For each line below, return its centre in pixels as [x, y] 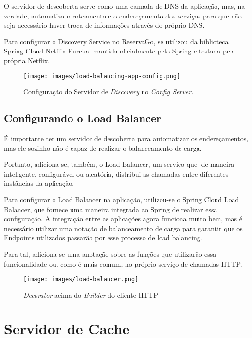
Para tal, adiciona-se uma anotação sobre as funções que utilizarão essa [110, 254]
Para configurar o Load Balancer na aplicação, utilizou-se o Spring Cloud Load [122, 199]
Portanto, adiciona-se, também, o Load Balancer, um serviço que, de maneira [119, 164]
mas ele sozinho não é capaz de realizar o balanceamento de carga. [103, 148]
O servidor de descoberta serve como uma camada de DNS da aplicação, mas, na [125, 6]
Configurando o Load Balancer [82, 118]
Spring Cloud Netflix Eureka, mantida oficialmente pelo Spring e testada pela [120, 51]
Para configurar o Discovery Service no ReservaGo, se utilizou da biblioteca [116, 41]
